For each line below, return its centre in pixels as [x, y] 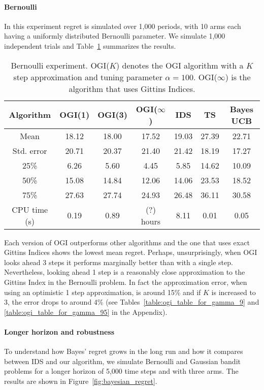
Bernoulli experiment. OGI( [60, 65]
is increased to [234, 292]
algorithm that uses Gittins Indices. [132, 88]
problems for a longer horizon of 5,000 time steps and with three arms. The [121, 371]
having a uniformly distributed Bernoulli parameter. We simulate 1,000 [115, 36]
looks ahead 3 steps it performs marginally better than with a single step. [119, 262]
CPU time [30, 209]
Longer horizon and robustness [59, 331]
